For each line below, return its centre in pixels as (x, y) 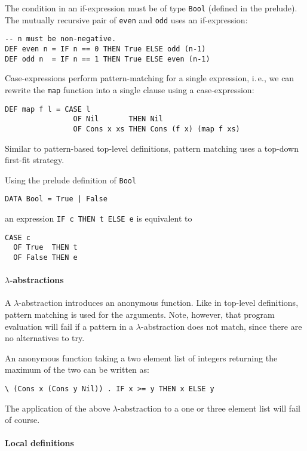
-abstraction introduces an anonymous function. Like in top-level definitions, (159, 303)
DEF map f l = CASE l (48, 109)
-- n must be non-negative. (61, 39)
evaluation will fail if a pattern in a (69, 326)
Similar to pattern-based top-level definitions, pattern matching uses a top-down (152, 148)
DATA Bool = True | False (56, 199)
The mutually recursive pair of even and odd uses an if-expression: (126, 19)
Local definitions (39, 443)
